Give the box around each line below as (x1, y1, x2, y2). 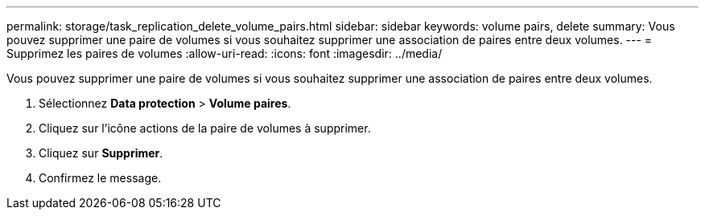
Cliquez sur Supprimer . (39, 146, 163, 160)
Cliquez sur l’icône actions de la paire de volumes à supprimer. (39, 121, 371, 135)
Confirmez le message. (39, 171, 162, 185)
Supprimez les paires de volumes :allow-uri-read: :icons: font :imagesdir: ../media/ (6, 47, 443, 60)
